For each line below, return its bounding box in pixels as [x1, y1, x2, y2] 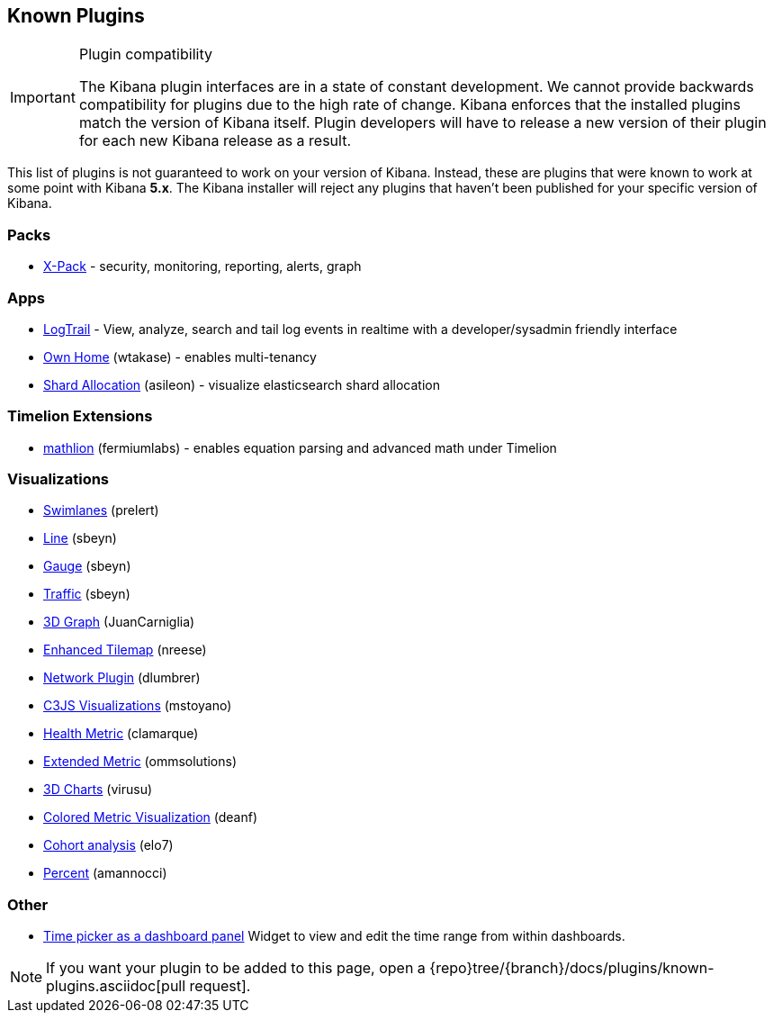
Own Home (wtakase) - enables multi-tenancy [43, 348, 317, 365]
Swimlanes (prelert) [43, 502, 159, 519]
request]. [189, 977, 251, 996]
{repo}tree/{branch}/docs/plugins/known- [429, 959, 715, 978]
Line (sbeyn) [43, 530, 117, 546]
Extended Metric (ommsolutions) [43, 754, 238, 770]
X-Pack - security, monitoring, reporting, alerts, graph [43, 258, 362, 275]
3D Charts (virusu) [43, 781, 153, 798]
